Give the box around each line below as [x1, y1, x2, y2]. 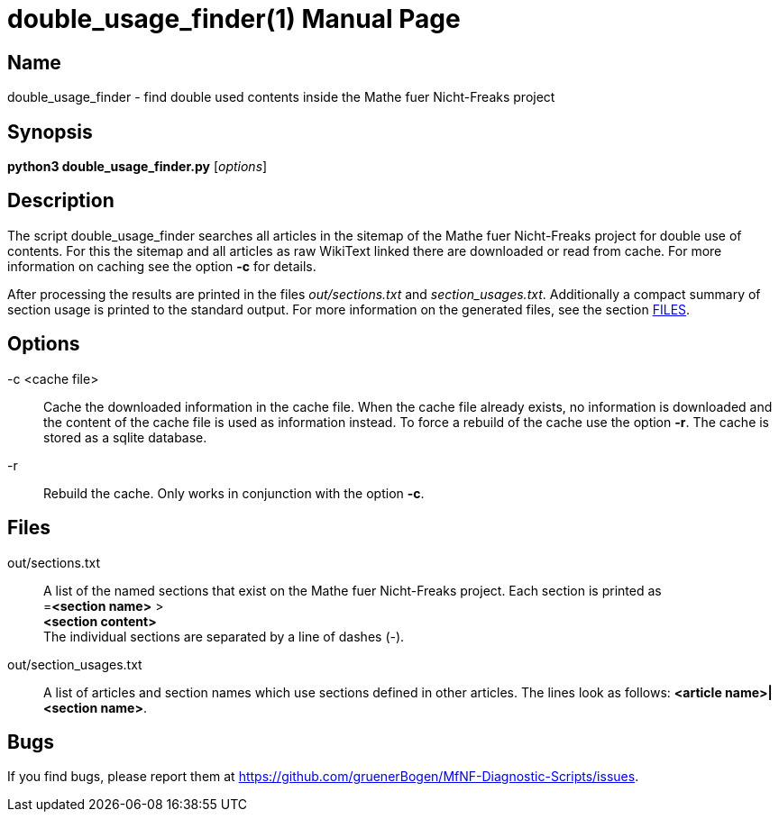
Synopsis [7, 120, 93, 143]
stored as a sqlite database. [43, 429, 207, 445]
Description [7, 189, 115, 213]
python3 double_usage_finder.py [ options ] [7, 159, 268, 175]
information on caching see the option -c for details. [7, 258, 316, 274]
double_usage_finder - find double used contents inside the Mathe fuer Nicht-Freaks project [7, 89, 555, 105]
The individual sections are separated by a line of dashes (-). [43, 628, 405, 644]
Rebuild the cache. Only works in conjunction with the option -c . [43, 485, 425, 501]
